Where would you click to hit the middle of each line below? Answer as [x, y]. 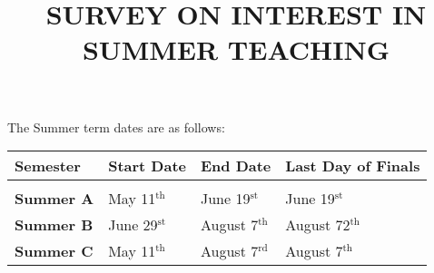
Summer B [54, 225]
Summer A [54, 199]
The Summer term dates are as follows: [116, 127]
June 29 [133, 225]
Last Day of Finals [353, 166]
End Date [236, 166]
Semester [48, 166]
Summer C [54, 251]
